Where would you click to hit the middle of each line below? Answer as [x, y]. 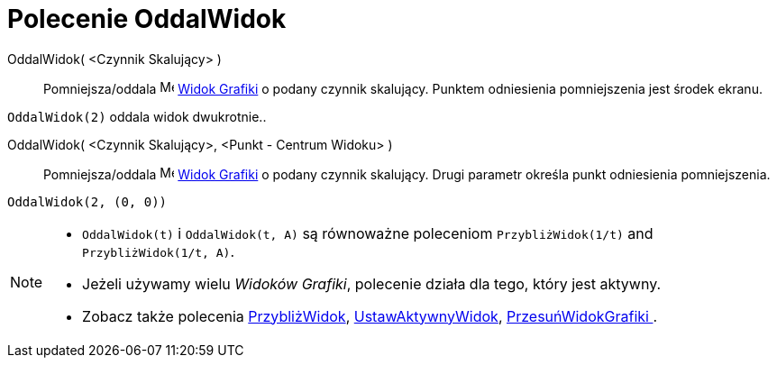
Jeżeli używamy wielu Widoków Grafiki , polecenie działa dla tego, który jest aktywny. [372, 283]
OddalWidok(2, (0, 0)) [87, 201]
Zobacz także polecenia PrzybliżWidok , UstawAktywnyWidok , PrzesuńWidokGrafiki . [370, 316]
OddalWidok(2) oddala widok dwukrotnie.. [137, 116]
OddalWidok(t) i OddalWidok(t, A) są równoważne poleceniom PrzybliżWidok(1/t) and [368, 233]
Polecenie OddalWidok [147, 19]
